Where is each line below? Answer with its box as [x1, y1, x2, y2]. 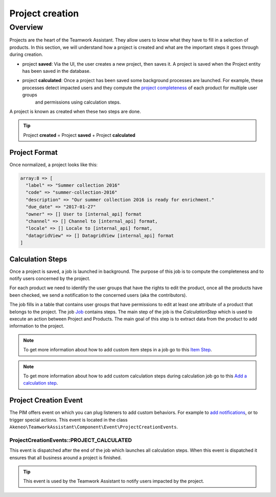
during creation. [9, 51, 43, 57]
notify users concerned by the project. [9, 275, 90, 282]
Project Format [9, 148, 58, 156]
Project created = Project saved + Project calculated [23, 132, 135, 138]
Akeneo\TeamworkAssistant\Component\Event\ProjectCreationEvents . [9, 424, 178, 430]
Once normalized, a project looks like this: [9, 162, 98, 168]
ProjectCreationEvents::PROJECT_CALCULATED [9, 436, 132, 444]
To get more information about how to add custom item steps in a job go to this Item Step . [23, 347, 212, 353]
